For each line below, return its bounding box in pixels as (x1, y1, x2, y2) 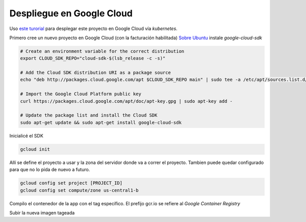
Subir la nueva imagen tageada (9, 209, 75, 216)
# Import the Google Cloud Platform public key (20, 91, 141, 97)
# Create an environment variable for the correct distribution (20, 48, 185, 54)
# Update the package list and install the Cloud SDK (20, 113, 158, 118)
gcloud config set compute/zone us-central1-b (20, 187, 139, 193)
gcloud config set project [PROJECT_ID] (20, 180, 122, 186)
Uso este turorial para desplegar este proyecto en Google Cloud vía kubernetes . (9, 25, 178, 32)
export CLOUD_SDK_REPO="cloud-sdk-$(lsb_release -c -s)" (20, 55, 166, 61)
